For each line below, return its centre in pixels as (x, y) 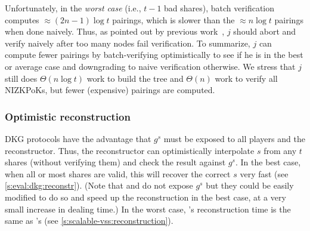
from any (280, 150)
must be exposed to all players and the (234, 138)
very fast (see (264, 173)
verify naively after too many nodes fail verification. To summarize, (128, 43)
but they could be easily (250, 185)
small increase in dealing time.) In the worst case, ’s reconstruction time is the (148, 209)
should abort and (265, 31)
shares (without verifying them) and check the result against (115, 162)
